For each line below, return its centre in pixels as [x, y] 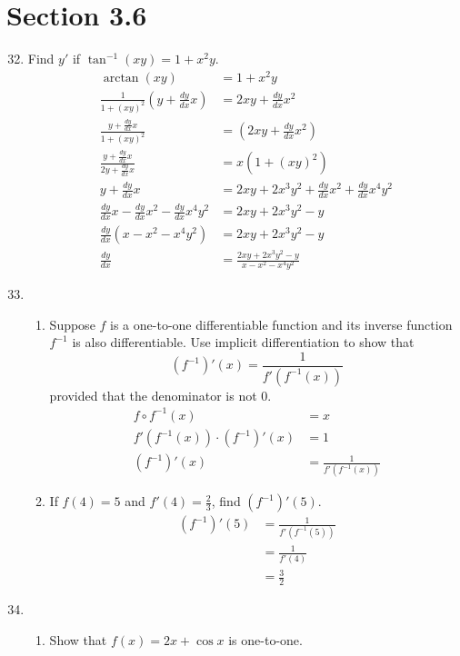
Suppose [72, 324]
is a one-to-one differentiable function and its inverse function [281, 324]
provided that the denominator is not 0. [160, 395]
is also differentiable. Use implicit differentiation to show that [243, 342]
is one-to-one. [265, 639]
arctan [121, 78]
